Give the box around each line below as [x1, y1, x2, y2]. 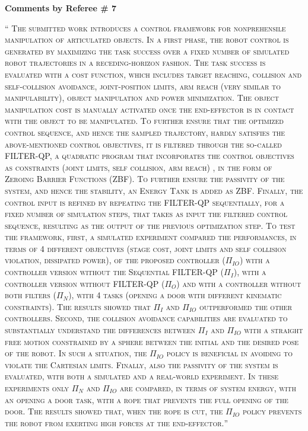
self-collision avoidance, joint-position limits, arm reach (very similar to [5, 79, 281, 92]
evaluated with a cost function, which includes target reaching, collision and [5, 68, 302, 80]
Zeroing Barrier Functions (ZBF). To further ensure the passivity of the [5, 173, 285, 185]
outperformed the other [199, 300, 293, 312]
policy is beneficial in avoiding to [166, 347, 293, 359]
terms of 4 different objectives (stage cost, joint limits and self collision [5, 242, 287, 254]
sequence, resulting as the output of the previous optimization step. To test [5, 219, 296, 231]
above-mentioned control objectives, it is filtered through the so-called [5, 138, 282, 150]
